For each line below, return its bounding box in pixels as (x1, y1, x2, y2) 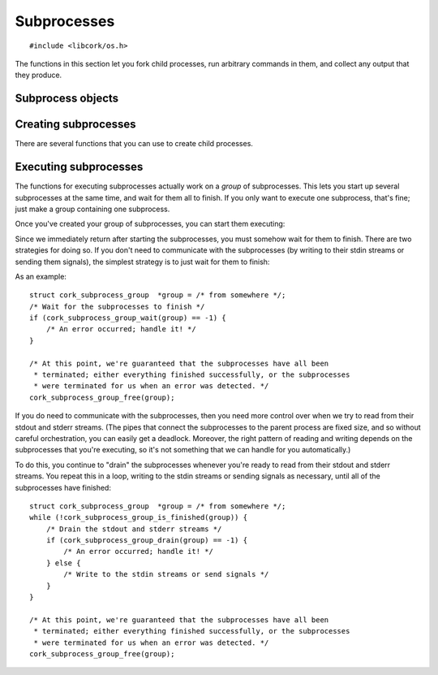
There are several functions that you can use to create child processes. (15, 139, 253, 149)
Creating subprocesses (15, 118, 137, 132)
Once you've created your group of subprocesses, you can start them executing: (15, 219, 286, 229)
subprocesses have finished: (15, 482, 111, 492)
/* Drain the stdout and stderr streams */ (45, 524, 222, 534)
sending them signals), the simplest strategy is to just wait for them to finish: (15, 257, 270, 266)
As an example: (15, 271, 67, 281)
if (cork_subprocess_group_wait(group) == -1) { (29, 314, 226, 322)
